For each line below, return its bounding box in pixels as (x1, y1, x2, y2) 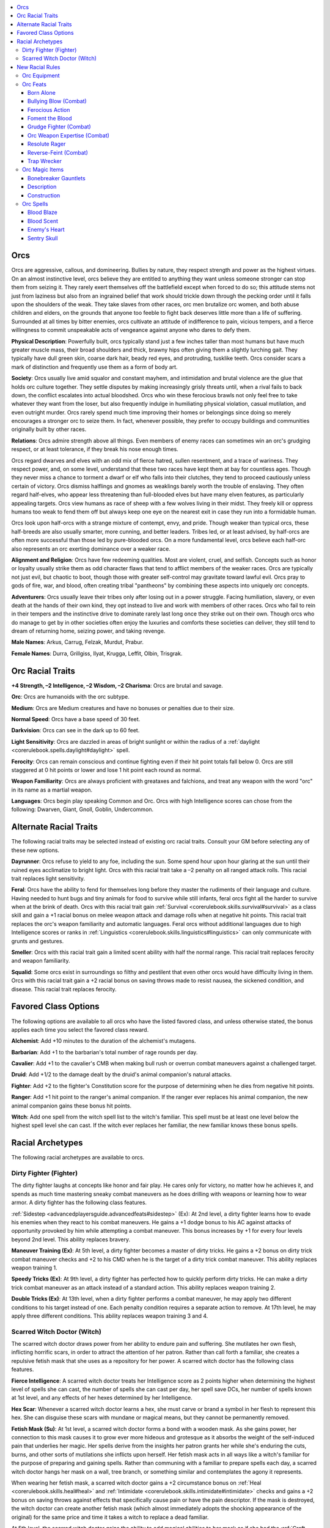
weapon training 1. (11, 1264, 57, 1271)
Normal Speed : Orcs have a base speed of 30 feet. (11, 715, 141, 722)
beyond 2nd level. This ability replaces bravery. (11, 1235, 131, 1243)
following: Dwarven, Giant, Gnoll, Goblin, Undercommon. (11, 806, 154, 813)
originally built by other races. (11, 425, 87, 433)
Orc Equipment (22, 72, 61, 79)
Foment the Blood (28, 115, 73, 122)
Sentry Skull (28, 234, 58, 241)
